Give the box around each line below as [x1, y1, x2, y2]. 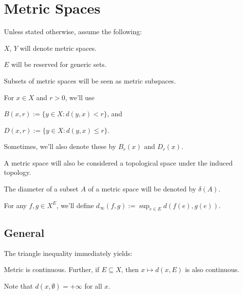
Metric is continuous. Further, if [4, 264, 99, 274]
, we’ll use [65, 92, 95, 102]
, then [121, 264, 139, 274]
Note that [4, 280, 33, 291]
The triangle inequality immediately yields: [4, 248, 132, 258]
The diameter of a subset [4, 184, 79, 194]
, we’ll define [56, 200, 94, 210]
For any [4, 200, 27, 210]
